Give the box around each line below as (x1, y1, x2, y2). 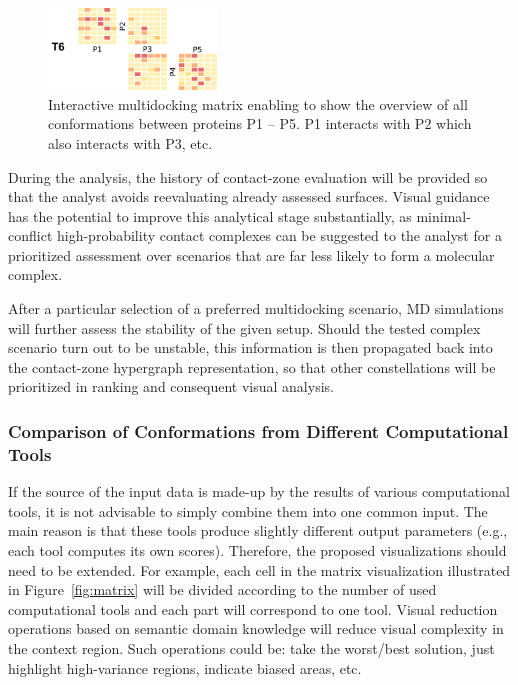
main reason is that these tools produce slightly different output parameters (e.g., (8, 520, 508, 541)
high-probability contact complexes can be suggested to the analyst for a (56, 225, 502, 246)
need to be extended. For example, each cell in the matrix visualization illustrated (8, 559, 511, 580)
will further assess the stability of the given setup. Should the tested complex (8, 317, 481, 338)
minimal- (416, 205, 471, 226)
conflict (8, 225, 53, 246)
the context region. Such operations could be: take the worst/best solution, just (8, 637, 495, 658)
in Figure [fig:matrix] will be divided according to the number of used (8, 579, 437, 600)
